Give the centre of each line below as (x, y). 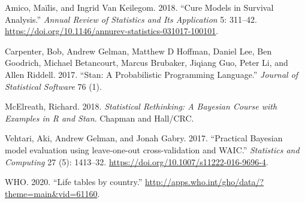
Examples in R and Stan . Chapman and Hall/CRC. (99, 118)
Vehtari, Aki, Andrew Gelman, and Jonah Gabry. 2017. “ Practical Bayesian (144, 138)
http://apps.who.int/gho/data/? (205, 182)
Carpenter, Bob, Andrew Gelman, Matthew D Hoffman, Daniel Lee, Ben (138, 51)
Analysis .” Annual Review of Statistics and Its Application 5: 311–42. (131, 19)
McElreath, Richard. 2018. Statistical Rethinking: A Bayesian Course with (141, 106)
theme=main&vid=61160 (51, 193)
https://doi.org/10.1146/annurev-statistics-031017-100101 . (112, 31)
